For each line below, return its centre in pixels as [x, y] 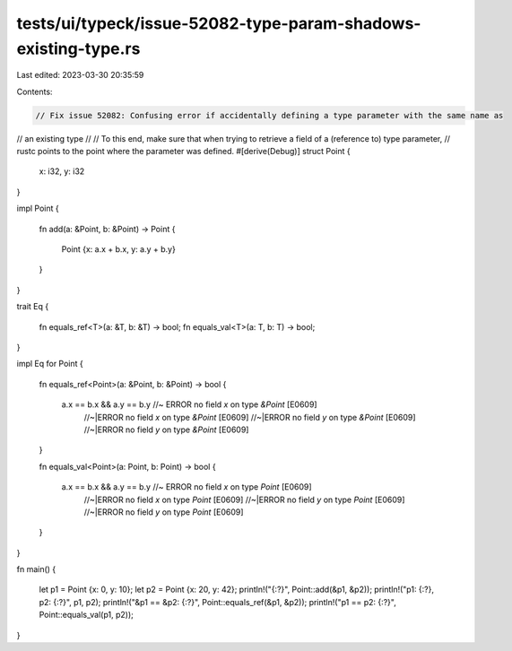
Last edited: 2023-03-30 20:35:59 [80, 75]
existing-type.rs [78, 48]
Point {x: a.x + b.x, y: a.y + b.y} [119, 249]
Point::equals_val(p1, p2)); [86, 615]
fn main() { [36, 569]
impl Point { [38, 208]
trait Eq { [33, 307]
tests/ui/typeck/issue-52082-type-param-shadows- [219, 23]
